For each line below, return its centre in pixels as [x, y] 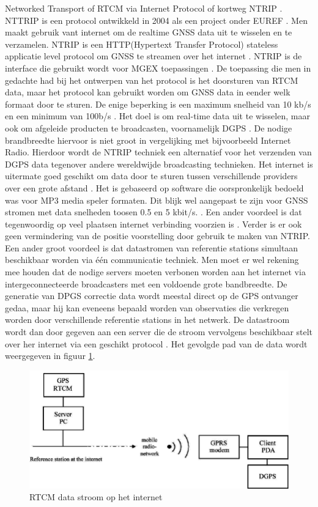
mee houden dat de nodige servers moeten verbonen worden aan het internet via [155, 272]
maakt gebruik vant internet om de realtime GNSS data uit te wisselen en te [149, 32]
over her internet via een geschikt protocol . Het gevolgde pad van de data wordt [156, 343]
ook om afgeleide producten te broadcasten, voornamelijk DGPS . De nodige [149, 128]
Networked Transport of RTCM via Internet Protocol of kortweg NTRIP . [144, 8]
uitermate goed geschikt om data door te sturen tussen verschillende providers [151, 176]
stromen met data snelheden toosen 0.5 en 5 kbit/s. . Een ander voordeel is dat [153, 212]
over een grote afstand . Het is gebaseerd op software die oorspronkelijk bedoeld [154, 187]
